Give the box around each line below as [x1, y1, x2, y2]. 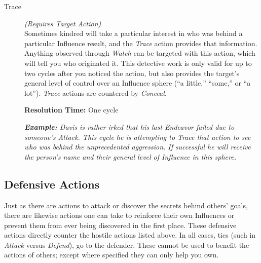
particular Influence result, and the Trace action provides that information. [24, 37, 257, 48]
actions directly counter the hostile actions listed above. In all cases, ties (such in [4, 230, 256, 240]
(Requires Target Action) [24, 18, 101, 28]
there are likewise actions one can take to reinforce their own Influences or [4, 210, 235, 220]
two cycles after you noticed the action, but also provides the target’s [24, 67, 240, 78]
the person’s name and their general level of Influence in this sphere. [24, 151, 236, 162]
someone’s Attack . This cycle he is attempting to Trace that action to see [24, 131, 251, 142]
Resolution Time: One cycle [24, 104, 119, 115]
